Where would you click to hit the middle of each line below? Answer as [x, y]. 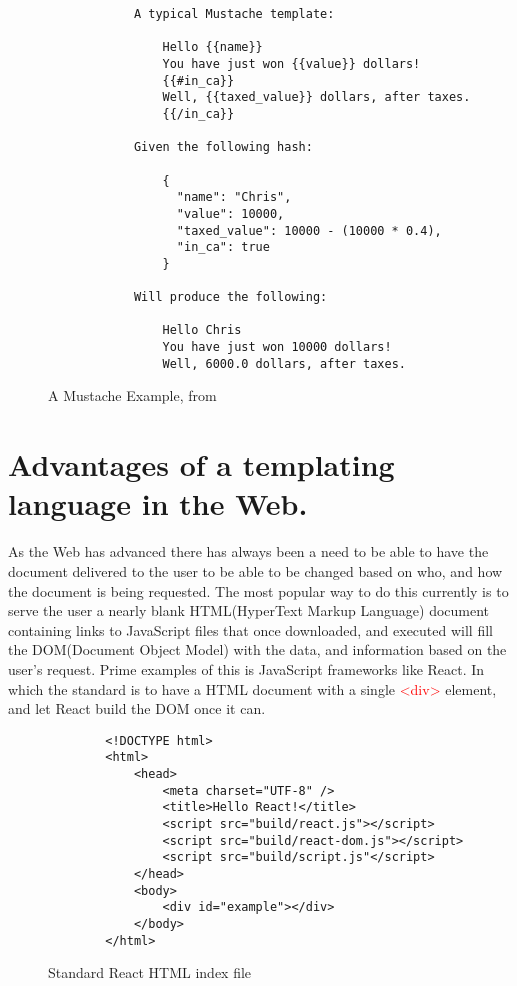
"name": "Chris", [234, 197]
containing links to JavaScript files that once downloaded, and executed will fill [250, 629]
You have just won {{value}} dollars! [291, 63]
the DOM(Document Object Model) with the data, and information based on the [257, 649]
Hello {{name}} [212, 47]
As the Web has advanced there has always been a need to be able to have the [248, 551]
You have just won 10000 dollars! [277, 347]
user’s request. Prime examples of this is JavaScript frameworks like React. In [246, 668]
